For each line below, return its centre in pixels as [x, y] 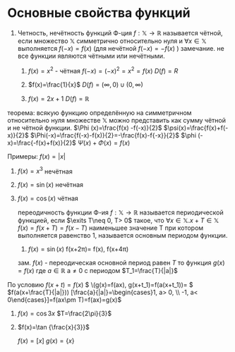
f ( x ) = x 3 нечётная [45, 171]
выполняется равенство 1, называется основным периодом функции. [122, 236]
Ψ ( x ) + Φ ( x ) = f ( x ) [104, 142]
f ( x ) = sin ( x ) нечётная [50, 185]
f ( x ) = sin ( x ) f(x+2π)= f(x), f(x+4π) [78, 249]
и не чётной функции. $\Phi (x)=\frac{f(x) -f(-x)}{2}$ [85, 128]
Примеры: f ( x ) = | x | [36, 156]
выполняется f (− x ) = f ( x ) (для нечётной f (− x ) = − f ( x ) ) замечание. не [121, 48]
